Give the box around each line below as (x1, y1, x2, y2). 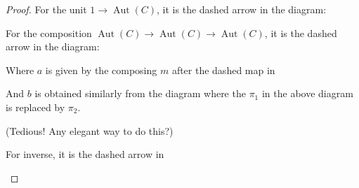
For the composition (6, 25, 92, 40)
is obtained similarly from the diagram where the (34, 86, 246, 101)
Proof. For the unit (6, 2, 87, 16)
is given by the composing (45, 62, 157, 77)
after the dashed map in (171, 62, 275, 77)
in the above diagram (261, 86, 353, 101)
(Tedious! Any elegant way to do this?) (6, 123, 174, 138)
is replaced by (6, 99, 65, 114)
